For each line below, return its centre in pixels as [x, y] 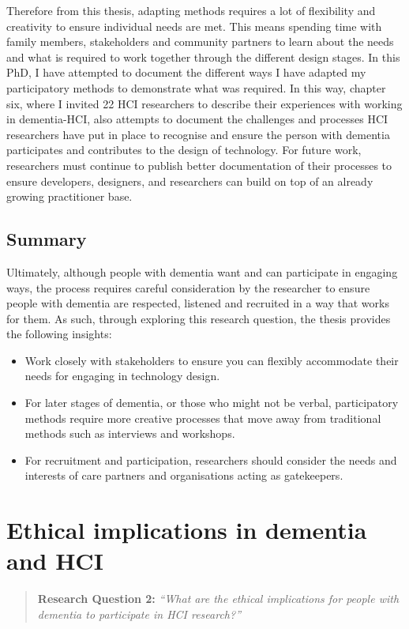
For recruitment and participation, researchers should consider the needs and [211, 460]
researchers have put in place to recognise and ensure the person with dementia [198, 134]
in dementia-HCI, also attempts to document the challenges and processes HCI [197, 119]
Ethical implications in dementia [187, 530]
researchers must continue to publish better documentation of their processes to [199, 165]
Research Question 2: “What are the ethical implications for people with [218, 599]
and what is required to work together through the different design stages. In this [203, 56]
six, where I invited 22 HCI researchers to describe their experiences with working [204, 103]
